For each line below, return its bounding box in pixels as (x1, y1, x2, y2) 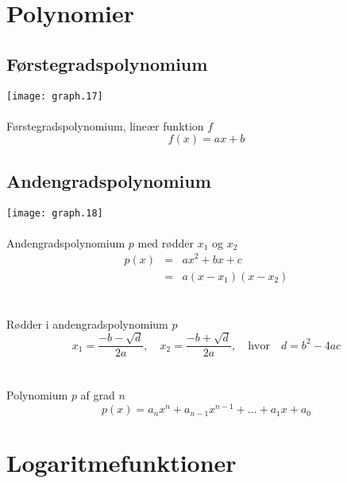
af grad (80, 387, 115, 403)
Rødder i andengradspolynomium (6, 315, 168, 332)
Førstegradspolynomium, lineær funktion (6, 117, 204, 134)
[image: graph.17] (6, 90, 103, 102)
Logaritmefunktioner (6, 446, 237, 479)
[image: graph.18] (6, 207, 103, 219)
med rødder (137, 234, 194, 251)
